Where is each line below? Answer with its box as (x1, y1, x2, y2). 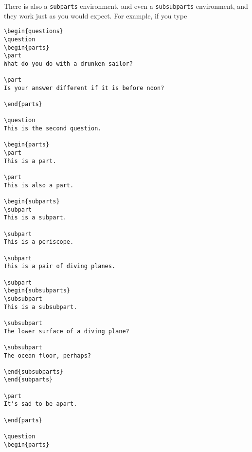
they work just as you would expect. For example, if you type (4, 10, 187, 20)
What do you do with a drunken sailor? (4, 60, 133, 67)
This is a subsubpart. (4, 303, 77, 310)
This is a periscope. (4, 238, 74, 246)
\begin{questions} (4, 28, 63, 35)
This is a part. (4, 157, 56, 164)
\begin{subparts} (4, 198, 60, 205)
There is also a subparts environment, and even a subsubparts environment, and (4, 1, 248, 11)
